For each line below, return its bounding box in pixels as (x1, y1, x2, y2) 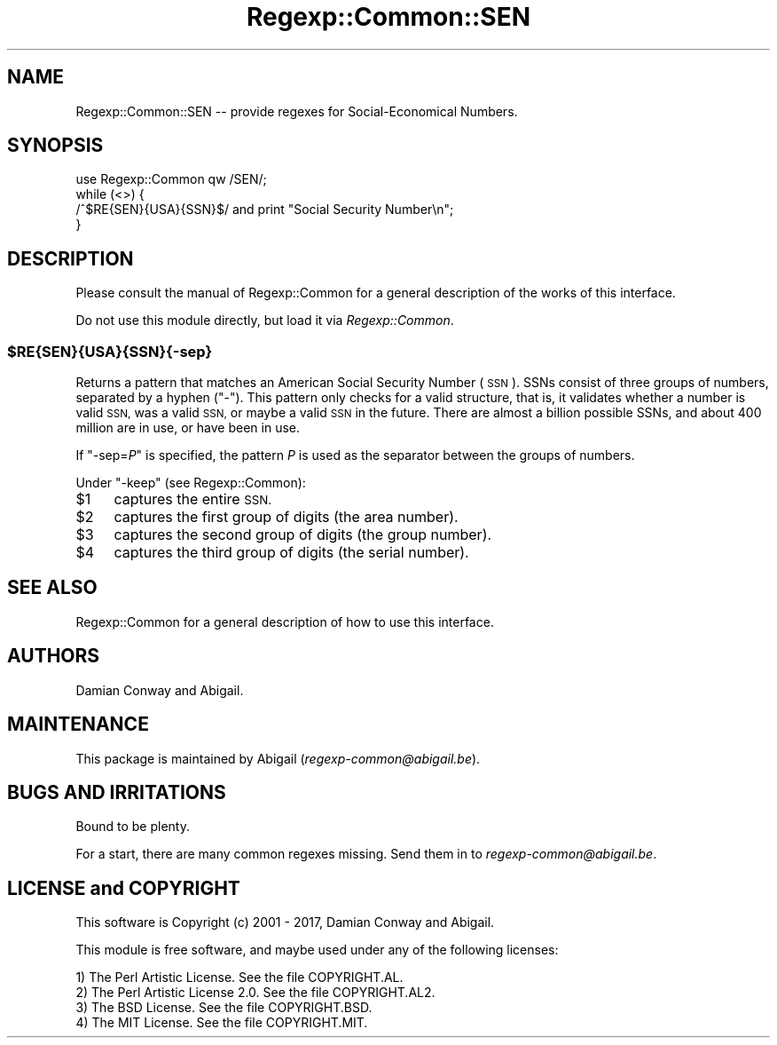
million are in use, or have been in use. (75, 420, 301, 436)
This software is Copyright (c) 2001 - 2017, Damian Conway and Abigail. (75, 914, 495, 930)
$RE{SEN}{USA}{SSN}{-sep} (7, 342, 213, 360)
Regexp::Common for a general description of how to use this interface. (75, 614, 494, 629)
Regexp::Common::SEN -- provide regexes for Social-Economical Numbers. (75, 103, 518, 119)
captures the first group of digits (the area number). (114, 508, 459, 526)
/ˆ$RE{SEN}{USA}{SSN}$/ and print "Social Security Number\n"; (75, 202, 454, 218)
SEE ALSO (7, 576, 98, 599)
